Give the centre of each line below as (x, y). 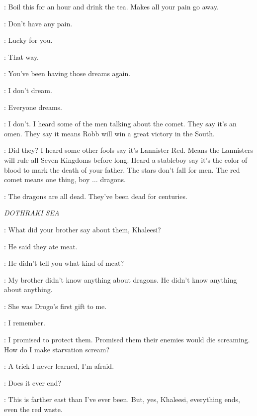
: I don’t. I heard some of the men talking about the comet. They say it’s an (120, 124)
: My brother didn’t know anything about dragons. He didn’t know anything (121, 279)
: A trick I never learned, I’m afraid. (59, 366)
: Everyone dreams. (33, 107)
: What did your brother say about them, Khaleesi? (83, 229)
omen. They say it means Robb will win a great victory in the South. (109, 133)
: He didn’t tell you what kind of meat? (64, 263)
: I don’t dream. (28, 90)
